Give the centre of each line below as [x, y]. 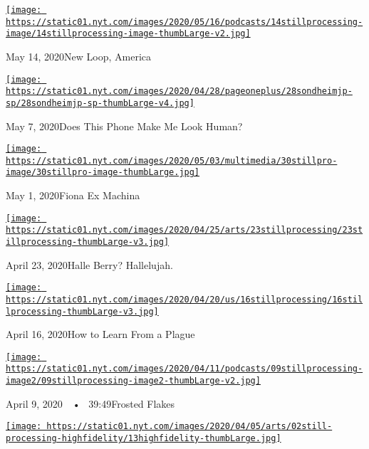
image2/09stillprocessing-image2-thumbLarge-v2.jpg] [133, 381]
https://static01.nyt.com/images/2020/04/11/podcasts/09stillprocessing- [184, 369]
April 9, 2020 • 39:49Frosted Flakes [90, 403]
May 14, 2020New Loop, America [78, 56]
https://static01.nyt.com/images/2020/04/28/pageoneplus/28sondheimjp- [179, 91]
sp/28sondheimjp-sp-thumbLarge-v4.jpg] [100, 103]
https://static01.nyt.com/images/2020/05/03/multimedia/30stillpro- [172, 160]
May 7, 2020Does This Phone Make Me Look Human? [124, 126]
